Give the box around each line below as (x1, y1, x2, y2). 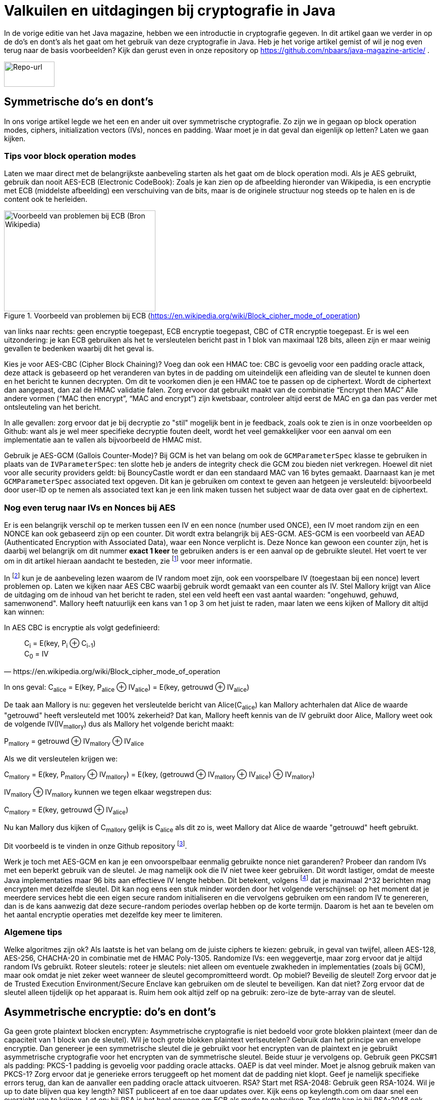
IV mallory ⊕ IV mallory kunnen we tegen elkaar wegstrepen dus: (4, 787, 212, 798)
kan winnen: (4, 608, 44, 617)
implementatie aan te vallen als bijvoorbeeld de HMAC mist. (4, 435, 202, 445)
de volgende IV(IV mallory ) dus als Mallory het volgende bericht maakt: (4, 719, 234, 730)
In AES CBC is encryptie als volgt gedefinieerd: (4, 623, 160, 632)
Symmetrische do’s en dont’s (4, 95, 153, 108)
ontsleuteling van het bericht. (4, 403, 101, 412)
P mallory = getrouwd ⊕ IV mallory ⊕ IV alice (4, 737, 144, 748)
